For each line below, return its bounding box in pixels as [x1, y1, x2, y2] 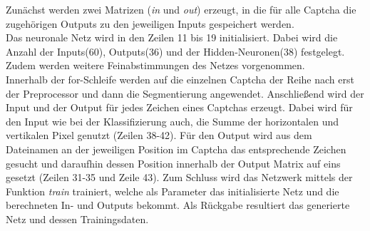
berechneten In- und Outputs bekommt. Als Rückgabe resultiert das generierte [6, 197, 350, 212]
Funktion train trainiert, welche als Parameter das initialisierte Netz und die [6, 183, 339, 198]
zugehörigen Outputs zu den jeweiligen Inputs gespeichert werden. [6, 16, 294, 31]
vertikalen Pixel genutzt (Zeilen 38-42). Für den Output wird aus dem [6, 128, 312, 143]
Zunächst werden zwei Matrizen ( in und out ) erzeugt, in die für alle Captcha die [6, 2, 356, 16]
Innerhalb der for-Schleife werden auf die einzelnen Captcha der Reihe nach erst [6, 71, 354, 86]
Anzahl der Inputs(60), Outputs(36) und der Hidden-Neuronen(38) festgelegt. [6, 43, 345, 58]
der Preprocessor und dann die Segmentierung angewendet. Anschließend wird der [6, 86, 364, 101]
